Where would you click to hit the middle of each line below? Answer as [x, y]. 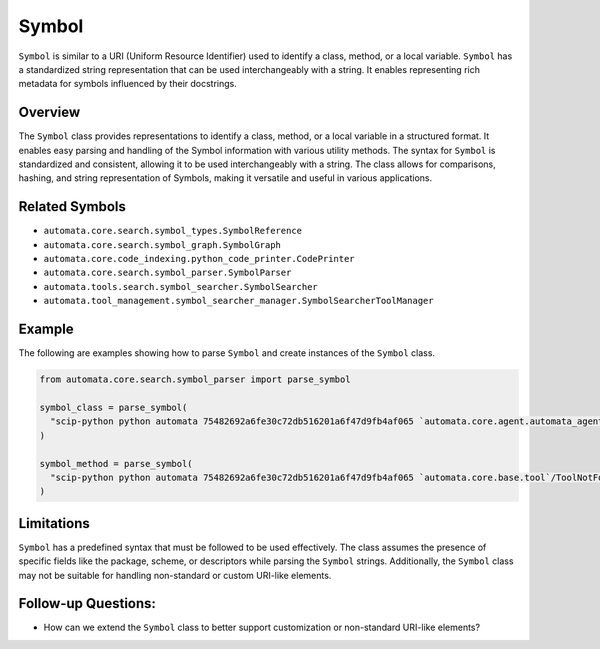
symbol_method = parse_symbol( [116, 463]
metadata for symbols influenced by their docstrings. [127, 84]
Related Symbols [72, 206]
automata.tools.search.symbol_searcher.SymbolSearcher [181, 286]
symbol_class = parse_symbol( [113, 407]
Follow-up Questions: [87, 603]
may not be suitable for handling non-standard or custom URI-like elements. [175, 575]
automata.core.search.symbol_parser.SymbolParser [167, 273]
